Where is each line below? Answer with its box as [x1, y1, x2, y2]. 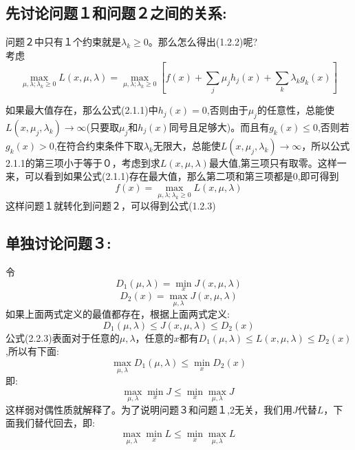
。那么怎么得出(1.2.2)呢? [148, 34, 258, 49]
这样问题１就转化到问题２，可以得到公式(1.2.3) [6, 198, 216, 213]
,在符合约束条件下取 [54, 138, 144, 152]
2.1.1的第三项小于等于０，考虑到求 [6, 155, 160, 170]
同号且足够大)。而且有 [169, 119, 270, 134]
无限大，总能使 [153, 138, 221, 152]
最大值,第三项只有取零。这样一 [208, 155, 347, 170]
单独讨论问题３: [6, 232, 111, 254]
